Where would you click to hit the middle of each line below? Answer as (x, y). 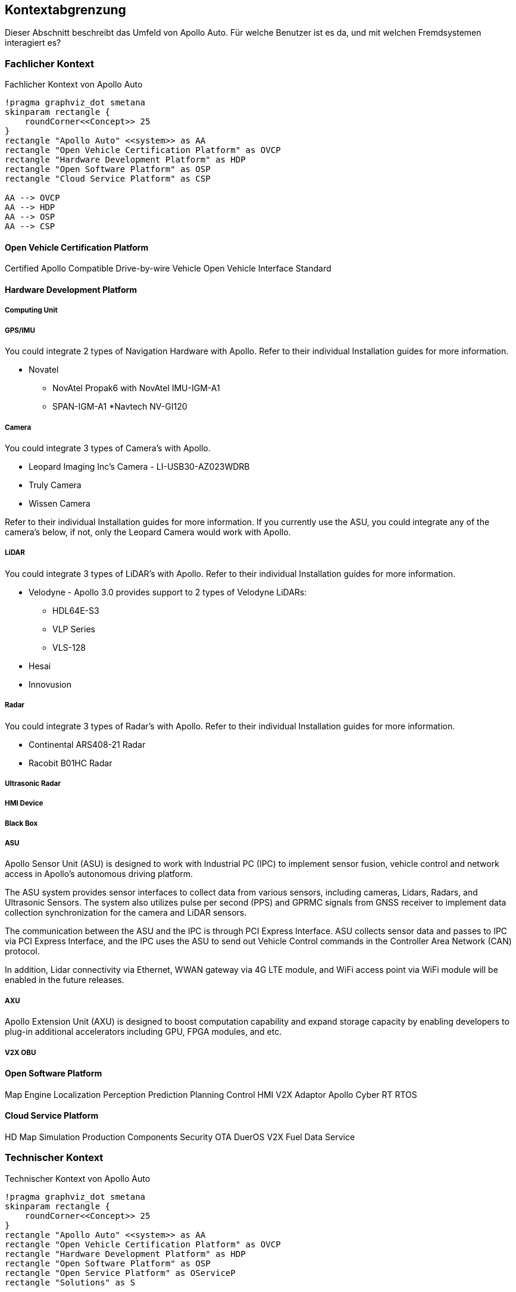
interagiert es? (33, 43)
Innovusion (50, 684)
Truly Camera (55, 485)
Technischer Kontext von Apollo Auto (78, 1178)
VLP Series (74, 629)
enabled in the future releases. (65, 980)
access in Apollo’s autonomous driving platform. (99, 874)
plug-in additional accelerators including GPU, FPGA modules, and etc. (143, 1032)
